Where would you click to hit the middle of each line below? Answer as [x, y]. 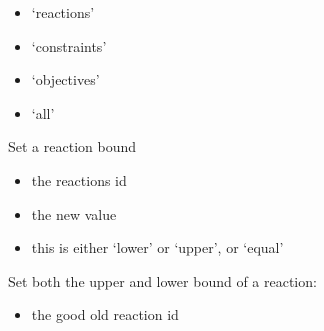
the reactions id [79, 179]
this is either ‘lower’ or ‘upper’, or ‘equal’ [157, 247]
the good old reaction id [105, 314]
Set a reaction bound [72, 146]
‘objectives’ [65, 79]
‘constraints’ [69, 45]
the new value [74, 213]
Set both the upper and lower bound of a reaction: [162, 280]
